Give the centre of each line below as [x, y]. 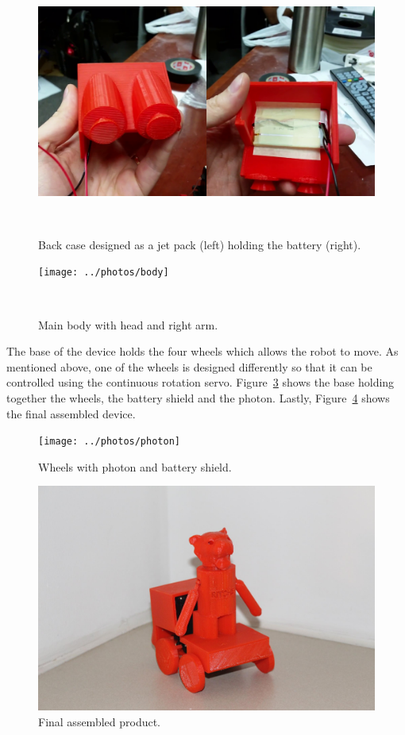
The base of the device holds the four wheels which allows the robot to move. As [202, 351]
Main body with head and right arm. [128, 324]
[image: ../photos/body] [104, 273]
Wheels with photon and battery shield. [135, 466]
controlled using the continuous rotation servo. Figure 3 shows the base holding [201, 382]
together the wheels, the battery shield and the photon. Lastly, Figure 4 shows [198, 397]
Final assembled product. [100, 721]
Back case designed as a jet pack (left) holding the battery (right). [200, 244]
